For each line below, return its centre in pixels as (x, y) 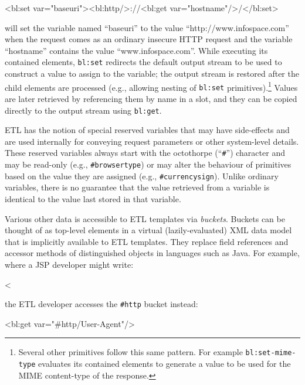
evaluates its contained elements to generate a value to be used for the (165, 363)
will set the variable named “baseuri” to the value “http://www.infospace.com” (147, 27)
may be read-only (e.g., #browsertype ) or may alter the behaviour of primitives (148, 164)
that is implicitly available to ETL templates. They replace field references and (147, 241)
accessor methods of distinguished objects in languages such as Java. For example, (152, 253)
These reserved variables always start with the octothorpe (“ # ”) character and (145, 153)
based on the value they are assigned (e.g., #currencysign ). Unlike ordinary (142, 176)
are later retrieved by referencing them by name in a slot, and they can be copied (151, 98)
